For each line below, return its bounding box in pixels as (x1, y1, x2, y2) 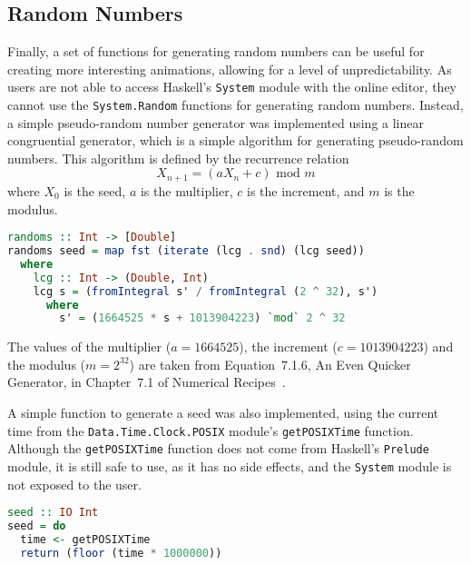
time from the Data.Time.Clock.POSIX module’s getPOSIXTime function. (7, 421, 414, 440)
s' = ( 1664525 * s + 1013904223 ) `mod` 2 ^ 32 (59, 312, 346, 325)
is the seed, (64, 181, 126, 200)
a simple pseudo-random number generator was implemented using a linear (7, 113, 424, 132)
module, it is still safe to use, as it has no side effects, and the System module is (7, 456, 452, 475)
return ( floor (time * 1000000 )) (20, 546, 222, 560)
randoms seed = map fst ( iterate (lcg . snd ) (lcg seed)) (7, 244, 365, 257)
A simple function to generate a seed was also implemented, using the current (7, 403, 439, 422)
